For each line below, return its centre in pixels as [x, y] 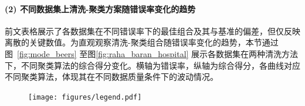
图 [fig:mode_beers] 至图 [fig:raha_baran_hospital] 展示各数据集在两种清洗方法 [152, 53]
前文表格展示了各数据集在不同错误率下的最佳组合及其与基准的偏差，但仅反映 [152, 31]
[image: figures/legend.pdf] [85, 97]
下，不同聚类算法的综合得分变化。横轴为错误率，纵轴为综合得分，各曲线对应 [152, 65]
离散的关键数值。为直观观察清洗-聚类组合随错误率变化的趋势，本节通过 [142, 42]
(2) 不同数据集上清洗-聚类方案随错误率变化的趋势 [100, 8]
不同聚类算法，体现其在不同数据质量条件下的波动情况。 [111, 77]
